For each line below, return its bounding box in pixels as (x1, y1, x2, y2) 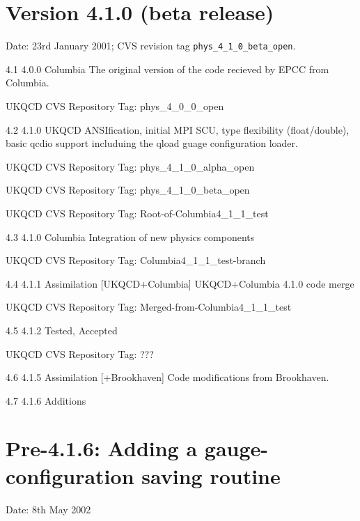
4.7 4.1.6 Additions (6, 393, 86, 407)
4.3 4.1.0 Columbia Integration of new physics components (6, 229, 255, 244)
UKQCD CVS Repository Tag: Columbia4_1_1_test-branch (6, 253, 266, 267)
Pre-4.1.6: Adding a (6, 434, 198, 462)
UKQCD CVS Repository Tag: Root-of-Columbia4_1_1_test (6, 205, 269, 220)
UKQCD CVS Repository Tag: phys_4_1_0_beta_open (6, 182, 250, 197)
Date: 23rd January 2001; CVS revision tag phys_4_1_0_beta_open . (6, 38, 296, 53)
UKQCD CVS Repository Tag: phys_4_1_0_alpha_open (6, 159, 255, 173)
